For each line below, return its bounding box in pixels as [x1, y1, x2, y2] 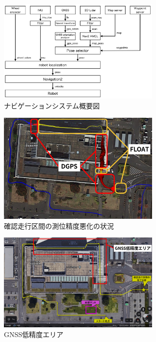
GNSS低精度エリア [4, 329, 64, 339]
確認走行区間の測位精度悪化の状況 [4, 220, 114, 231]
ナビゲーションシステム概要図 [4, 100, 100, 110]
